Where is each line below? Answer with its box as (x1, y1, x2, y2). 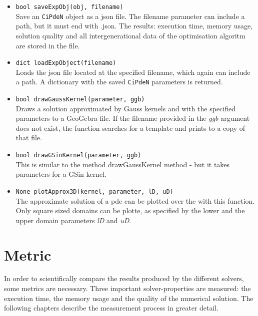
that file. (15, 132, 42, 143)
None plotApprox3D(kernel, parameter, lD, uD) (15, 188, 173, 195)
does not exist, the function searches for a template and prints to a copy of (15, 122, 245, 133)
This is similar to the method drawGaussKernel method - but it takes (15, 159, 230, 169)
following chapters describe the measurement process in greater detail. (4, 303, 219, 313)
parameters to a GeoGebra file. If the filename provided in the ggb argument (15, 113, 250, 123)
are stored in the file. (15, 40, 80, 50)
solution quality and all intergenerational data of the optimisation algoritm (15, 30, 245, 40)
